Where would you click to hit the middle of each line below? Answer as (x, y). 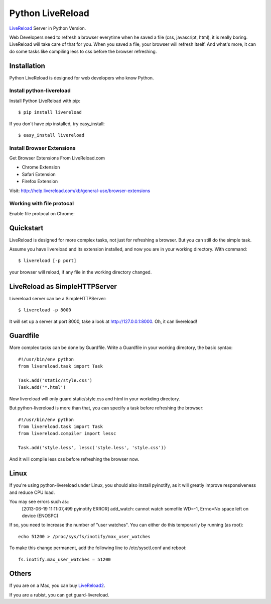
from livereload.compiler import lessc (67, 434)
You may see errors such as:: (39, 502)
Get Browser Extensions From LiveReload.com (57, 158)
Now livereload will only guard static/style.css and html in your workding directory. (95, 399)
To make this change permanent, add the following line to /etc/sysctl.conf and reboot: (98, 548)
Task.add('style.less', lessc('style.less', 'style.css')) (92, 448)
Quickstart (26, 228)
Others (20, 574)
